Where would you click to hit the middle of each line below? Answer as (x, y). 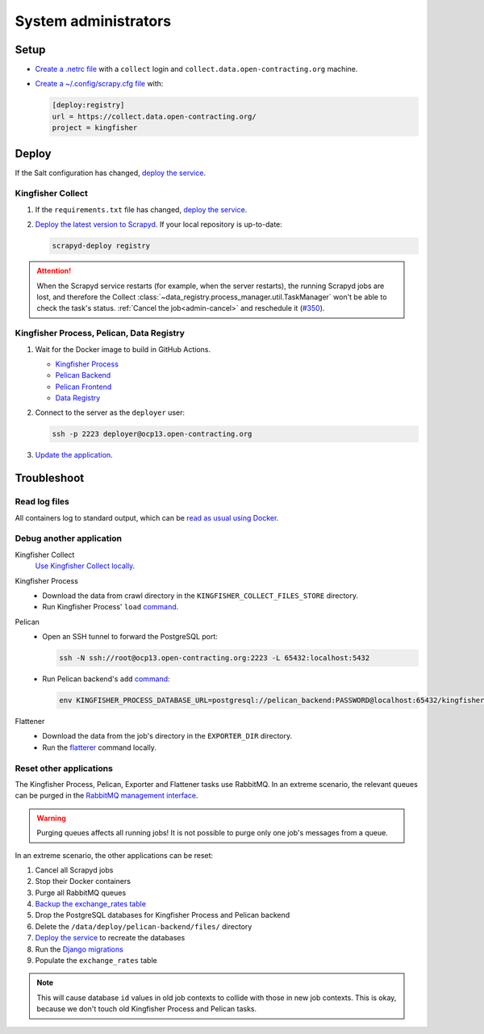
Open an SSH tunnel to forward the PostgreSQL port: (130, 637)
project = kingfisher (95, 128)
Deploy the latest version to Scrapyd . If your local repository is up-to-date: (159, 224)
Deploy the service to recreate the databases (110, 938)
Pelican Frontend (83, 387)
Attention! (54, 271)
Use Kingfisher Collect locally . (85, 566)
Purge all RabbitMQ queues (81, 893)
